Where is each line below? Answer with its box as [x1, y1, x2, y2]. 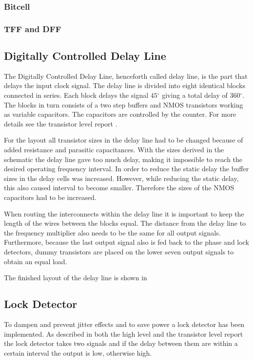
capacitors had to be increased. [4, 192, 97, 202]
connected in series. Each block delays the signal [4, 90, 149, 100]
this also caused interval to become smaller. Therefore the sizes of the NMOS [4, 182, 234, 193]
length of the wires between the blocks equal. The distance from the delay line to [4, 218, 246, 228]
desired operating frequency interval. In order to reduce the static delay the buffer [4, 163, 249, 174]
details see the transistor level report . [4, 118, 117, 128]
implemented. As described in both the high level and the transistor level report [4, 328, 243, 339]
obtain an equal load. [4, 256, 67, 266]
